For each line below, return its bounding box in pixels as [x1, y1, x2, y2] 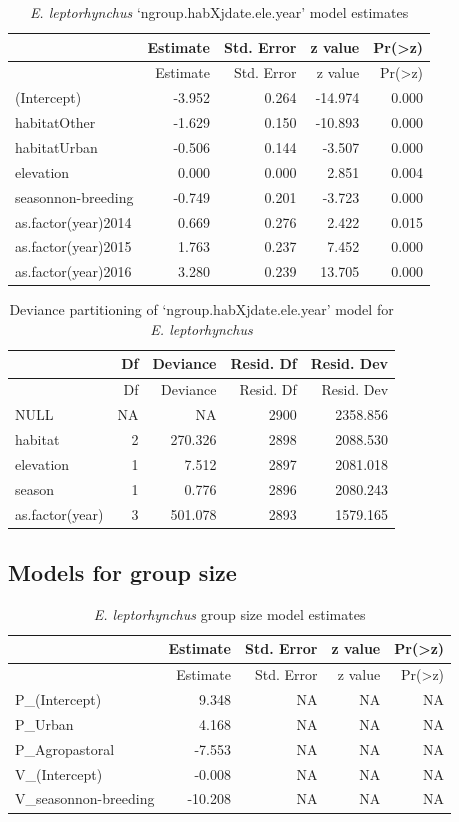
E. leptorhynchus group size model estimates [93, 603, 366, 624]
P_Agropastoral [15, 738, 115, 759]
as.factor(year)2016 [15, 261, 132, 282]
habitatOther [15, 112, 96, 133]
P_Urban [15, 713, 74, 734]
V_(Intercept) [15, 763, 103, 784]
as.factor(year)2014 [15, 211, 132, 232]
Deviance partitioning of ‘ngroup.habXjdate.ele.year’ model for [9, 299, 394, 320]
